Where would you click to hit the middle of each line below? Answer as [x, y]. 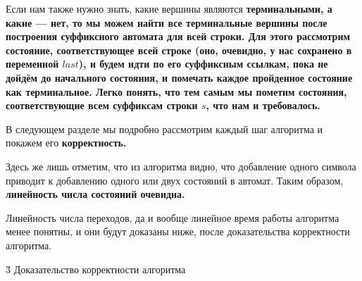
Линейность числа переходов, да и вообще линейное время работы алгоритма [173, 217]
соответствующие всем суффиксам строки [102, 105]
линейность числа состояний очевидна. [95, 194]
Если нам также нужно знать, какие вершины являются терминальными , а [169, 8]
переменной [32, 64]
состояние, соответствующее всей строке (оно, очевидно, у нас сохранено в [179, 50]
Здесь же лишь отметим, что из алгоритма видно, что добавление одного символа [181, 166]
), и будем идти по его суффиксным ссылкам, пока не [203, 64]
